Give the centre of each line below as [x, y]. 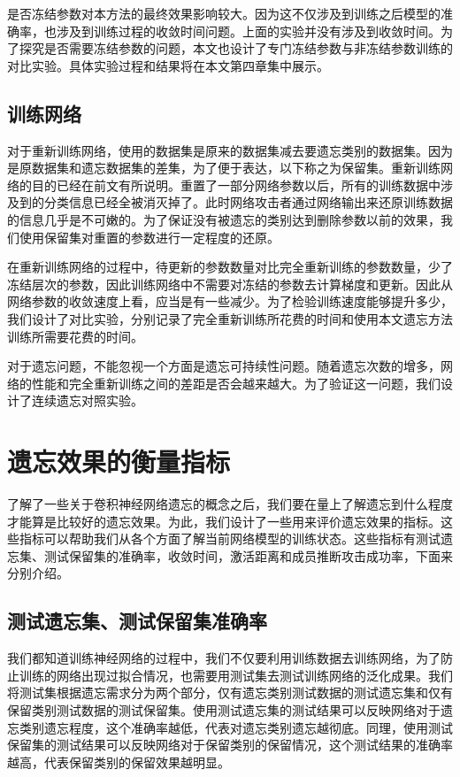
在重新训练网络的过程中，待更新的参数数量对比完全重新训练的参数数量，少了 [230, 267]
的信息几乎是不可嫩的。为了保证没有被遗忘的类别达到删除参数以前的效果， [224, 219]
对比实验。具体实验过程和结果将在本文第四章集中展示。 [168, 65]
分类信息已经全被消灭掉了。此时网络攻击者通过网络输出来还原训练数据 [248, 202]
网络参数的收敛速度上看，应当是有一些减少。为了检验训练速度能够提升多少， [230, 301]
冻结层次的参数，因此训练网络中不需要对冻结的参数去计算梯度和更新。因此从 [230, 284]
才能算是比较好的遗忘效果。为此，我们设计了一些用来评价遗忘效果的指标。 [224, 521]
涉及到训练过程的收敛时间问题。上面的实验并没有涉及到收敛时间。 [248, 31]
